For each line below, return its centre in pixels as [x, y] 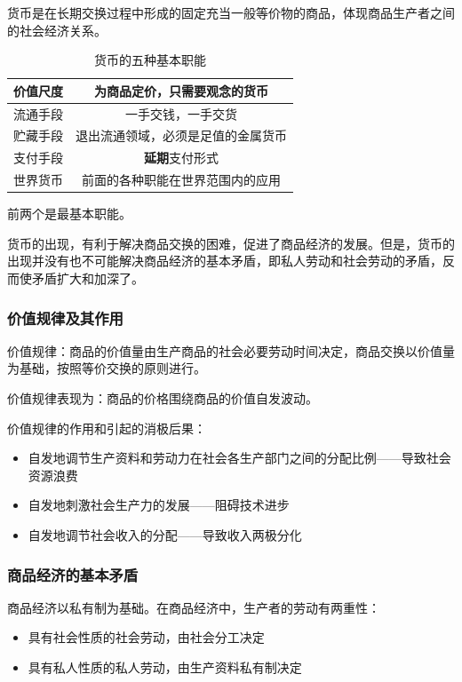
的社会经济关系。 [57, 30]
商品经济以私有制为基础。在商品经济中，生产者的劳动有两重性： [194, 607]
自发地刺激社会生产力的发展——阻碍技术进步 [159, 505]
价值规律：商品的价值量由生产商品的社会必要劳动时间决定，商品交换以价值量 [231, 350]
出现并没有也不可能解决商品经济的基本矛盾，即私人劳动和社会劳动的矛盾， [225, 261]
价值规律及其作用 [65, 317]
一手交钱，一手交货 [181, 113]
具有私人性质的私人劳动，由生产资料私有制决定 [165, 667]
